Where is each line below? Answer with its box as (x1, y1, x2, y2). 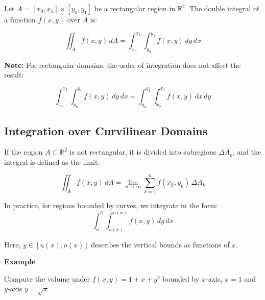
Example (4, 256, 36, 267)
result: (4, 69, 24, 80)
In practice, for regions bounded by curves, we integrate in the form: (4, 199, 218, 210)
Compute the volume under (4, 273, 90, 284)
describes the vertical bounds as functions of (91, 239, 230, 249)
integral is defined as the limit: (4, 157, 100, 167)
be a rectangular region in (94, 3, 176, 13)
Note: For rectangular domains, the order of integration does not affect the (4, 59, 241, 70)
